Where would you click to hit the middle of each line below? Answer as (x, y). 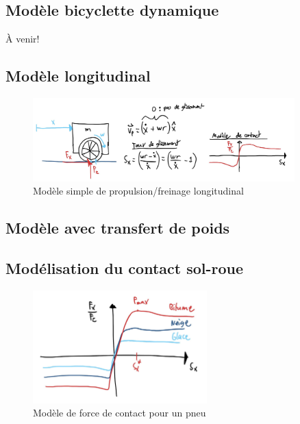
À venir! (23, 39)
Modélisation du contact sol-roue (125, 268)
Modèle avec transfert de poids (118, 228)
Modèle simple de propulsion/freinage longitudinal (138, 191)
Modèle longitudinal (78, 76)
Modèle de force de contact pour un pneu (120, 413)
